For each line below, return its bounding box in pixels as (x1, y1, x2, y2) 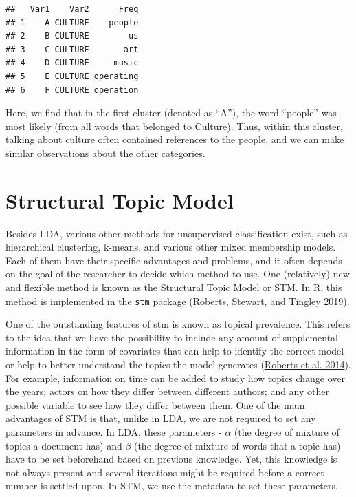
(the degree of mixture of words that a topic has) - (133, 438, 347, 452)
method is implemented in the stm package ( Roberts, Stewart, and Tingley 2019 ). (5, 293, 350, 308)
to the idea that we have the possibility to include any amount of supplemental (5, 330, 339, 344)
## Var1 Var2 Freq (5, 4, 139, 14)
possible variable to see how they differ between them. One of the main (5, 397, 305, 412)
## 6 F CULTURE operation (5, 85, 139, 95)
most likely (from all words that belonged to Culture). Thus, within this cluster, (5, 118, 343, 133)
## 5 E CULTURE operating (5, 71, 139, 81)
